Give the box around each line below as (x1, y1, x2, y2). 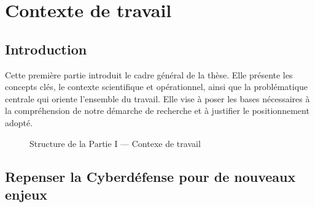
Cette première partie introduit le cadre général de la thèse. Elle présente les (5, 68, 293, 81)
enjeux (5, 184, 48, 203)
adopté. (5, 116, 33, 129)
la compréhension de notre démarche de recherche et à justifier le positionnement (5, 104, 309, 117)
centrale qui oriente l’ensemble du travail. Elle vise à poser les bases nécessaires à (5, 92, 310, 105)
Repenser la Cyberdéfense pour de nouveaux (5, 167, 296, 186)
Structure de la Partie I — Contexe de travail (29, 137, 201, 149)
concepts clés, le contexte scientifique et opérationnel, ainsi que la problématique (5, 80, 308, 93)
